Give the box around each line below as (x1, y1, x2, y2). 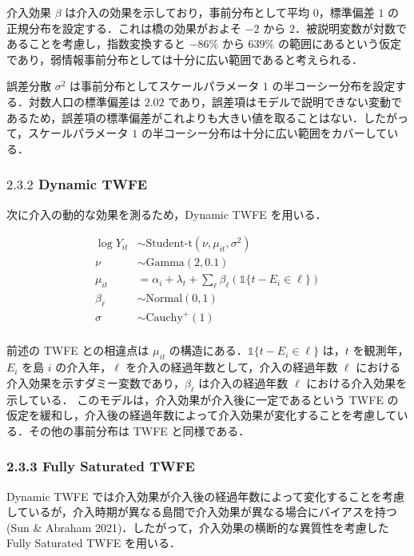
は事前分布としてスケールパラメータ (70, 77, 260, 94)
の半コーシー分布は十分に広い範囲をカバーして (141, 125, 388, 141)
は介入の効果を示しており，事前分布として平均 (65, 4, 310, 20)
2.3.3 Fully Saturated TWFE (6, 456, 195, 476)
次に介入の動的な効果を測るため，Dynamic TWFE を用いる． (6, 205, 327, 222)
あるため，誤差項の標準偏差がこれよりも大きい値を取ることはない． (6, 109, 364, 125)
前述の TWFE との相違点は (6, 342, 149, 359)
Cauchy (145, 312, 183, 324)
